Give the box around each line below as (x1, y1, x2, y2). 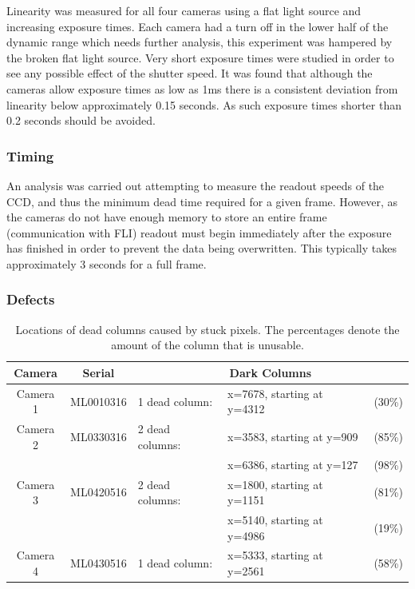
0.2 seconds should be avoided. (6, 112, 156, 129)
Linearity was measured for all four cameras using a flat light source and (6, 2, 362, 18)
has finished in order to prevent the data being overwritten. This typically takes (6, 240, 397, 257)
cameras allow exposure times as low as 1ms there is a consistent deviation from (6, 80, 398, 97)
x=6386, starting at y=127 (227, 456, 358, 472)
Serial (82, 364, 115, 380)
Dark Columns (229, 364, 312, 380)
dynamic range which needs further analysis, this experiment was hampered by (6, 34, 393, 50)
